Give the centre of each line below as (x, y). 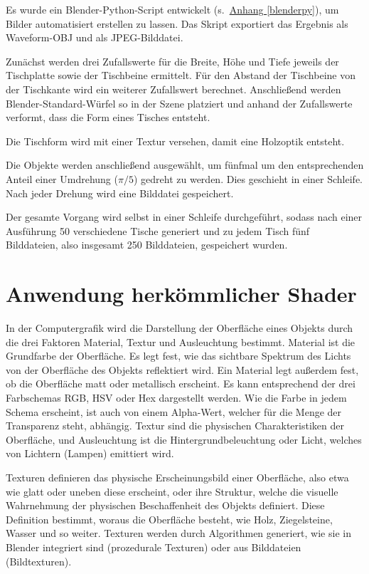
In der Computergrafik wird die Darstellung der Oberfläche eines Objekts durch (180, 328)
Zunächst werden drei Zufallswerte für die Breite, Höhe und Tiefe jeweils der (172, 61)
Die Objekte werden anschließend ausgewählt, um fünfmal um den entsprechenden (185, 165)
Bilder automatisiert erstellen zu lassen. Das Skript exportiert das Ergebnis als (177, 23)
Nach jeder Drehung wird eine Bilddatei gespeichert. (120, 193)
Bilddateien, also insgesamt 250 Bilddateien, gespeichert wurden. (147, 245)
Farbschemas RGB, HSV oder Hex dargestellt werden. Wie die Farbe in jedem (176, 397)
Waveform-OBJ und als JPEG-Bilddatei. (95, 37)
